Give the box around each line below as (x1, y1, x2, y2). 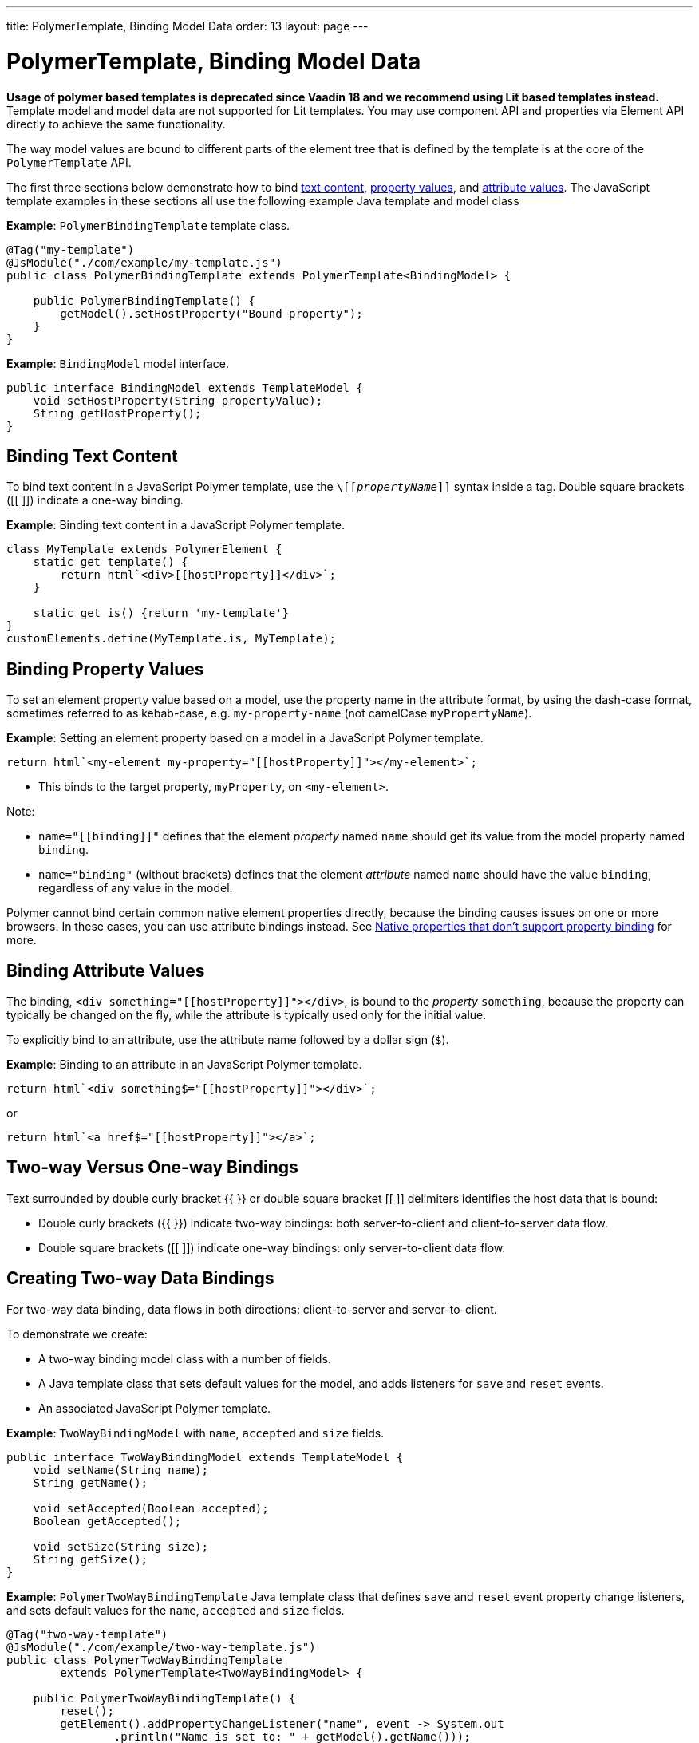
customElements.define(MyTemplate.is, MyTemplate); (6, 632, 337, 646)
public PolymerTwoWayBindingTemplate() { (33, 1691, 296, 1705)
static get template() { (33, 555, 188, 569)
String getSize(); (33, 1552, 148, 1566)
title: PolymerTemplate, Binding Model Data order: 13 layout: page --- (6, 19, 369, 33)
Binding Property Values (6, 658, 204, 679)
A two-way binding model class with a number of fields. (38, 1351, 331, 1366)
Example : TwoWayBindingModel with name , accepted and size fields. (6, 1425, 385, 1440)
